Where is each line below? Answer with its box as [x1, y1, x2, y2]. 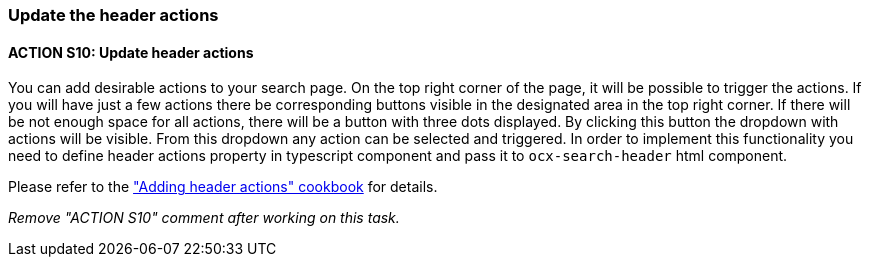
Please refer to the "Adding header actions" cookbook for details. [8, 178, 438, 196]
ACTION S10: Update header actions [8, 43, 254, 61]
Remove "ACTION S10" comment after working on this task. [8, 209, 400, 227]
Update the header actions [8, 5, 219, 25]
